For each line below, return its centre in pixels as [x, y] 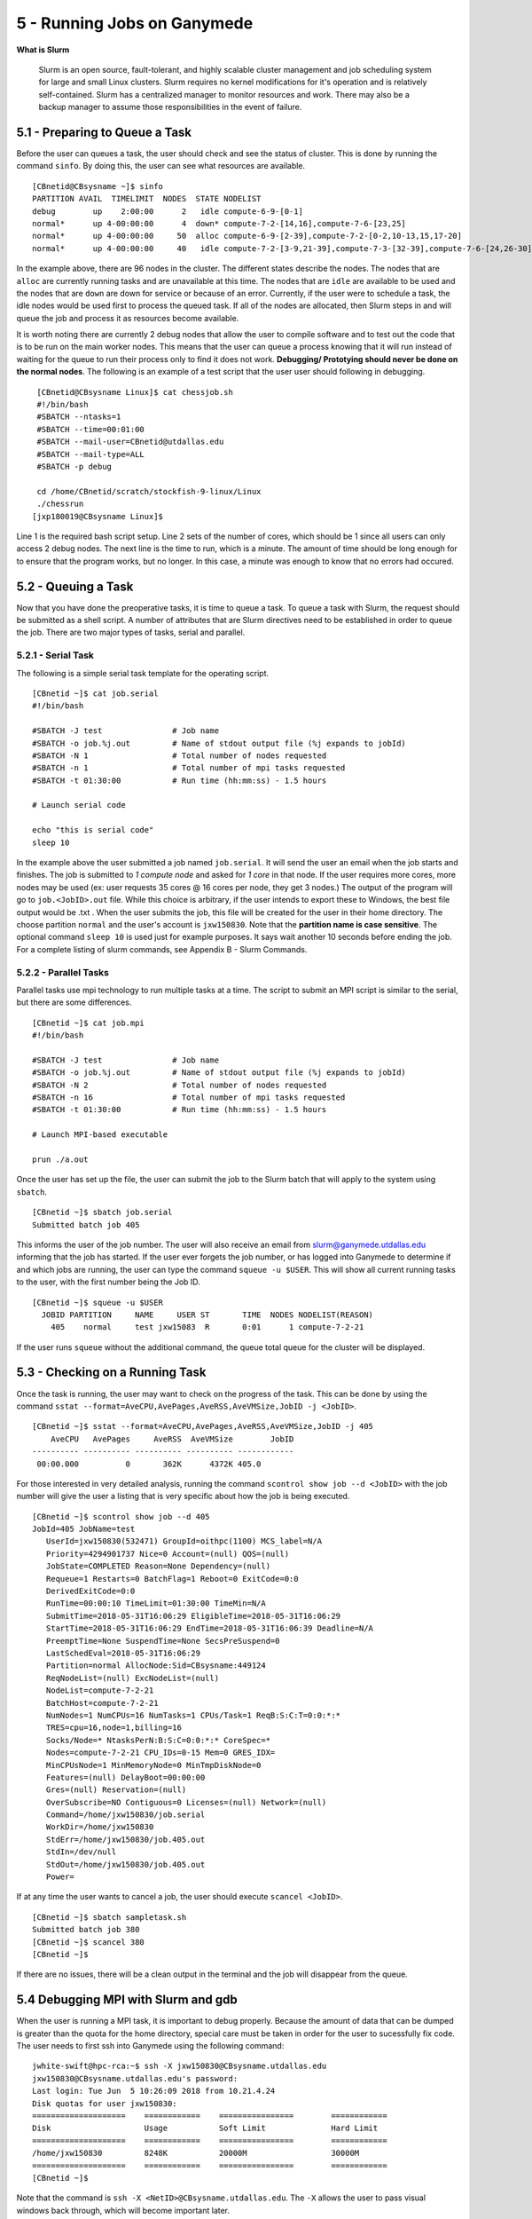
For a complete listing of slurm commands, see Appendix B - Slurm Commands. [162, 949]
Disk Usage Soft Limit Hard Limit [205, 2128]
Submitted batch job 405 [86, 1224]
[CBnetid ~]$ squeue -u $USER [98, 1302]
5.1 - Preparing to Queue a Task [104, 132]
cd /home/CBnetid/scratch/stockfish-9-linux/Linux [149, 491]
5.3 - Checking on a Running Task [111, 1373]
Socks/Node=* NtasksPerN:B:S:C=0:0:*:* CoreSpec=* [158, 1740]
